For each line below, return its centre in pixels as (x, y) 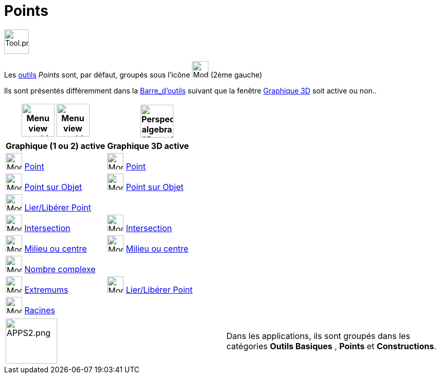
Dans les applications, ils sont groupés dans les (318, 336)
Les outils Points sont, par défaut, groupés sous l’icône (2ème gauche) (133, 74)
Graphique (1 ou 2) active (56, 146)
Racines (40, 310)
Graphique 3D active (148, 146)
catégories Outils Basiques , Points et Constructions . (331, 346)
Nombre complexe (60, 269)
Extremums (46, 289)
